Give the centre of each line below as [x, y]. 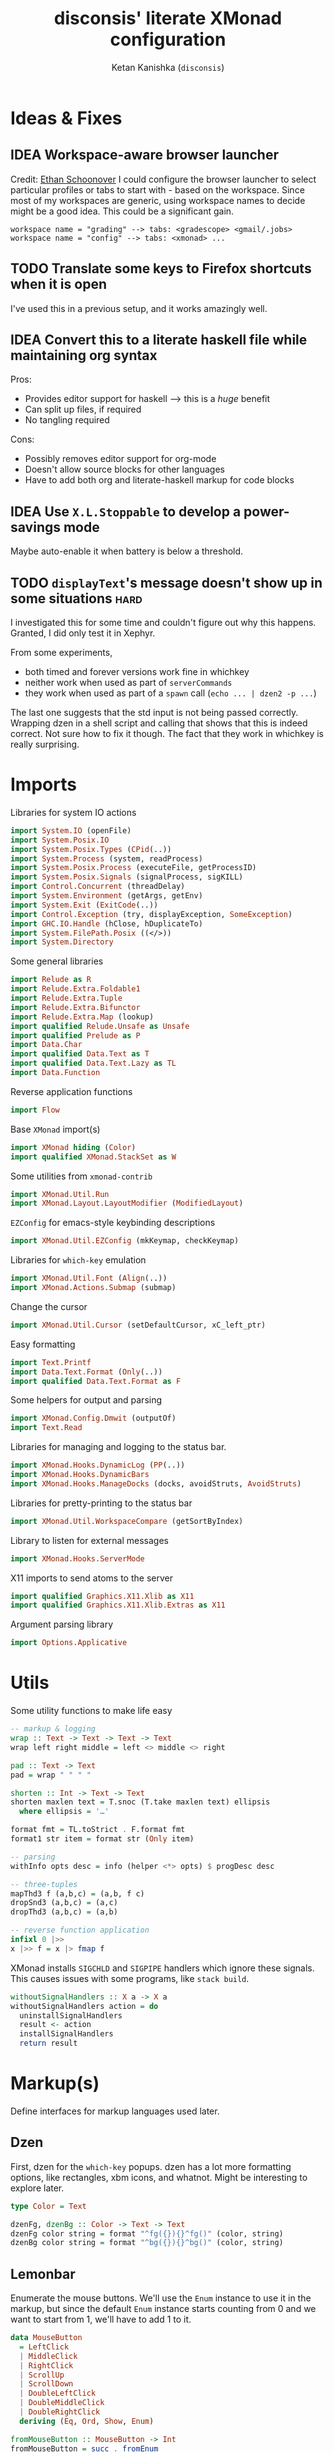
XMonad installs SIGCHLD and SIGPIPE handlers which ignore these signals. [162, 1968]
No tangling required [67, 420]
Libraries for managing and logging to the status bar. [118, 1447]
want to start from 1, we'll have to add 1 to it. [101, 2319]
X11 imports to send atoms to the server [91, 1578]
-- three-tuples [44, 1884]
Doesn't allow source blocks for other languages [124, 469]
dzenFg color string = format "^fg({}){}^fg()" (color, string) [147, 2233]
